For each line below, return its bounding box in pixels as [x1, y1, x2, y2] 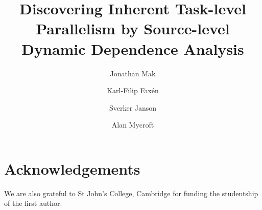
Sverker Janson [109, 102, 157, 113]
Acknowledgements [4, 158, 140, 179]
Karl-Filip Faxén [107, 85, 159, 96]
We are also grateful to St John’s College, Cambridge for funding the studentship [4, 187, 258, 198]
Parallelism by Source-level [36, 18, 230, 39]
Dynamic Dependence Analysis [21, 38, 244, 59]
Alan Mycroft [111, 119, 154, 130]
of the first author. [4, 198, 62, 208]
